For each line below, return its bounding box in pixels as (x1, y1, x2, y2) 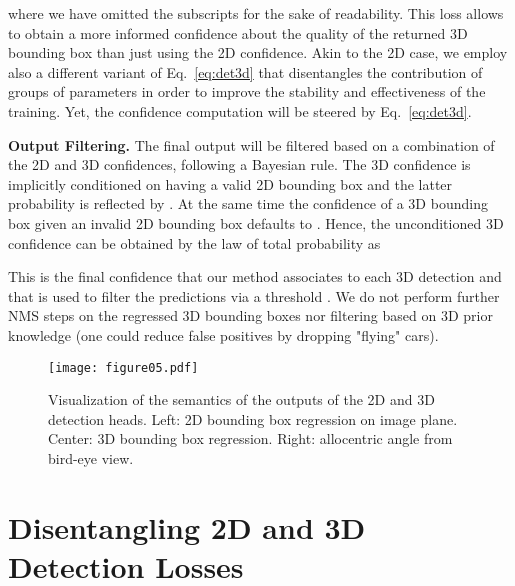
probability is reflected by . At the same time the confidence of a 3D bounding (8, 193, 488, 214)
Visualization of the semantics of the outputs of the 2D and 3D (48, 389, 435, 410)
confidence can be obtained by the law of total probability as (8, 232, 381, 253)
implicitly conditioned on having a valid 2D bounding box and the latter (8, 173, 453, 194)
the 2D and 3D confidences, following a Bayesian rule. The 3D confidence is (8, 154, 471, 175)
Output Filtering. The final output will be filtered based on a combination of (8, 134, 495, 155)
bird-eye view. (48, 447, 134, 468)
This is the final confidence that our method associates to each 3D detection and (8, 266, 502, 287)
